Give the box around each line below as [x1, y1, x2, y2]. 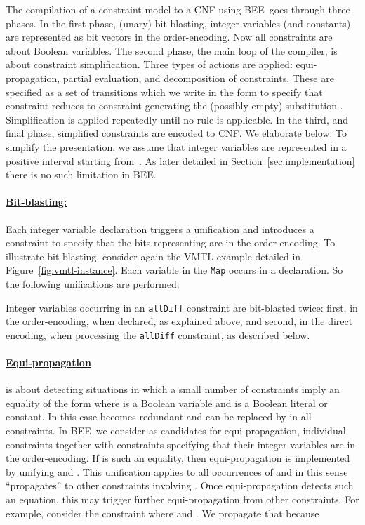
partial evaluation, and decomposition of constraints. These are [62, 70, 334, 85]
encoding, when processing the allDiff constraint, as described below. [6, 327, 310, 342]
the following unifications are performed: [6, 276, 180, 291]
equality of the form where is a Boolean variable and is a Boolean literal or [6, 395, 328, 410]
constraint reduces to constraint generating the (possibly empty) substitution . [6, 98, 343, 113]
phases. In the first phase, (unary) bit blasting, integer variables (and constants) [6, 15, 351, 30]
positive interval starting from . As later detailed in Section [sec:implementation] [6, 153, 355, 168]
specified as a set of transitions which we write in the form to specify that [6, 84, 323, 99]
